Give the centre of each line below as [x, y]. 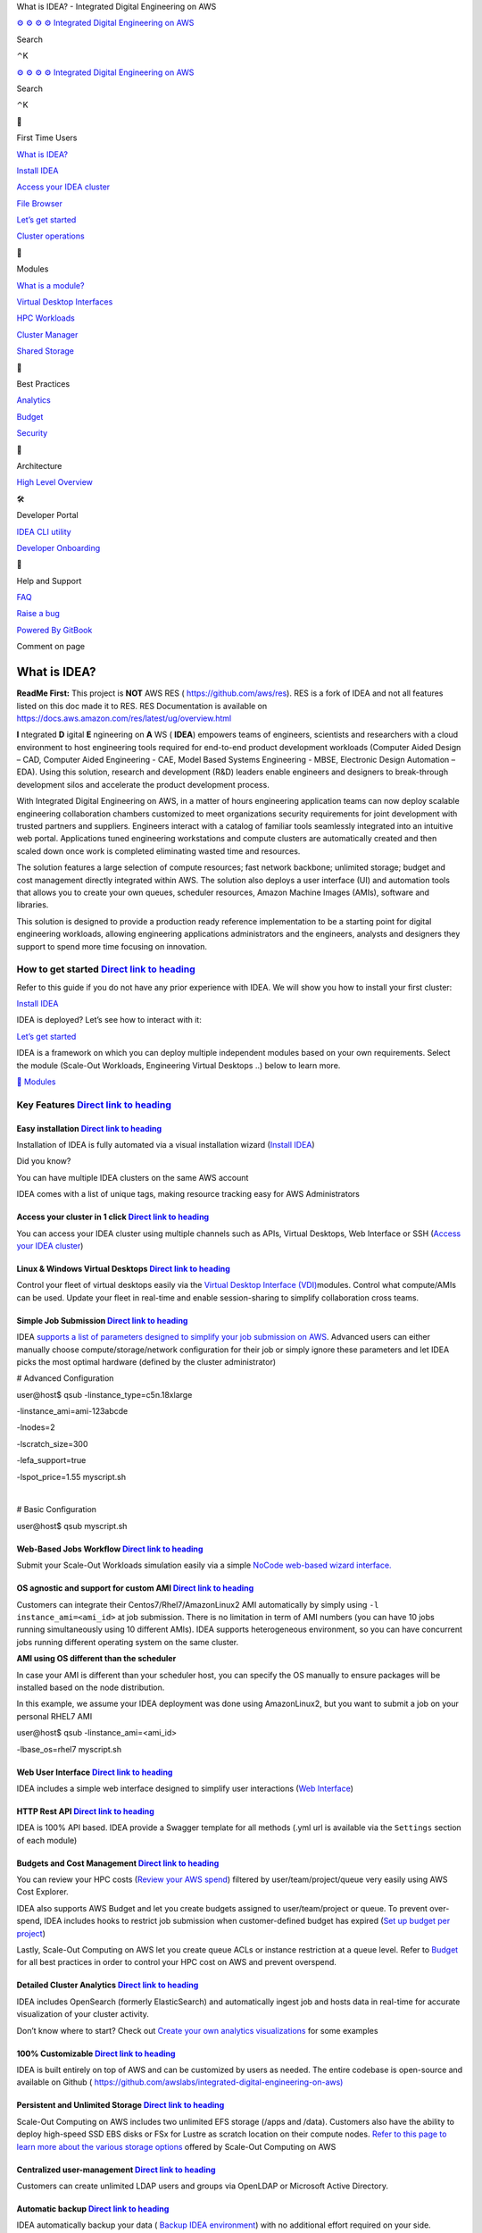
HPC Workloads [46, 318]
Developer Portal [48, 515]
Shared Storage [46, 351]
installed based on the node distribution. [91, 1687]
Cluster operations [50, 236]
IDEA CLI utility [44, 531]
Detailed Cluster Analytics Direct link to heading [108, 1985]
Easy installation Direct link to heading [89, 1128]
